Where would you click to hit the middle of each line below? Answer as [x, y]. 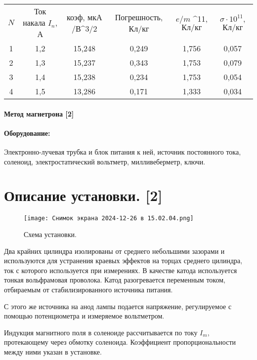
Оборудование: [27, 133]
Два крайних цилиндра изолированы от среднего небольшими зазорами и [114, 251]
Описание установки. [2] [83, 195]
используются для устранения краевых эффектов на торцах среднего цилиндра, [123, 260]
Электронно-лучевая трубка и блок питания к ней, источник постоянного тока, [123, 151]
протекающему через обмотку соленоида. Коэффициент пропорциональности [120, 342]
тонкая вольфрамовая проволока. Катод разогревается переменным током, [115, 280]
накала [34, 22]
